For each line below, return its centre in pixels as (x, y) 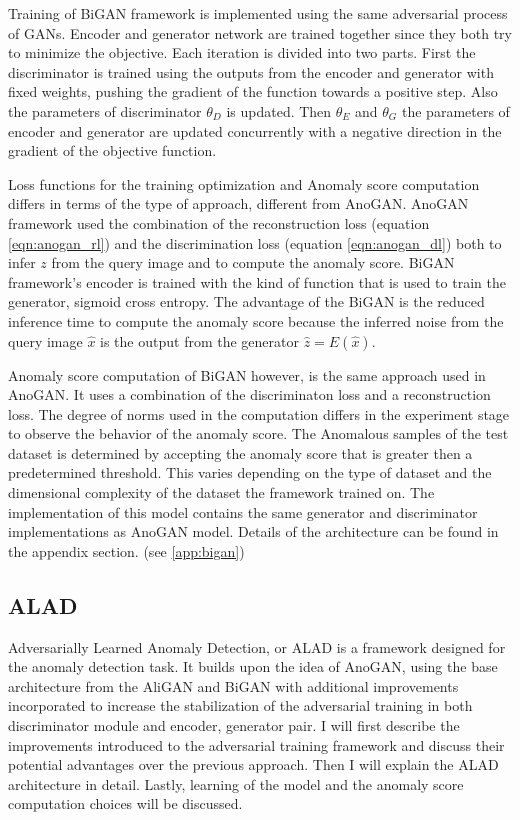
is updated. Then (279, 110)
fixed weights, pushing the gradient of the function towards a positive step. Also (253, 91)
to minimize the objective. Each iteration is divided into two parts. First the (242, 52)
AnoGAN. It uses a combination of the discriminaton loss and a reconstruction (249, 394)
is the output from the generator (199, 340)
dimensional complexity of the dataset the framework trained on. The (221, 492)
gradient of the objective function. (112, 150)
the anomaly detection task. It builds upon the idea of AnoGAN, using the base (253, 666)
